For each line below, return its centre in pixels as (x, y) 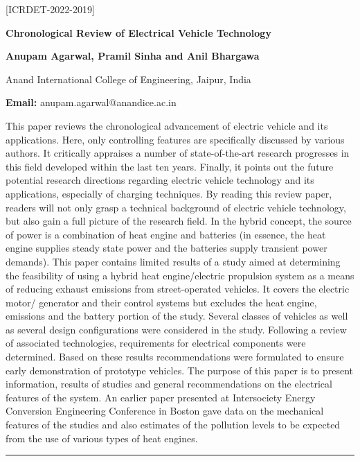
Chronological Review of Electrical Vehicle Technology (138, 32)
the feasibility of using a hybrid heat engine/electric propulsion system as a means (180, 275)
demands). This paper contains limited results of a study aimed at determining (173, 261)
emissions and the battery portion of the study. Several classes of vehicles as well (177, 316)
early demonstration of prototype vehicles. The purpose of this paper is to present (179, 370)
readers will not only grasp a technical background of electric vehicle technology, (176, 207)
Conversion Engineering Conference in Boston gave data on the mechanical (165, 411)
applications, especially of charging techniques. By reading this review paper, (169, 193)
